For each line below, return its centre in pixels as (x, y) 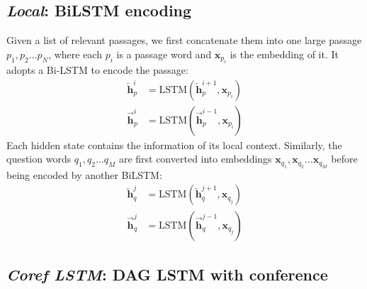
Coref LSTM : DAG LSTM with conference (167, 274)
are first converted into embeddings (195, 159)
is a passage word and (164, 54)
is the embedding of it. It (284, 54)
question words (39, 159)
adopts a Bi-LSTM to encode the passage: (97, 70)
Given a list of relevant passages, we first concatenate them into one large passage (184, 40)
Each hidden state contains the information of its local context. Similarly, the (174, 144)
